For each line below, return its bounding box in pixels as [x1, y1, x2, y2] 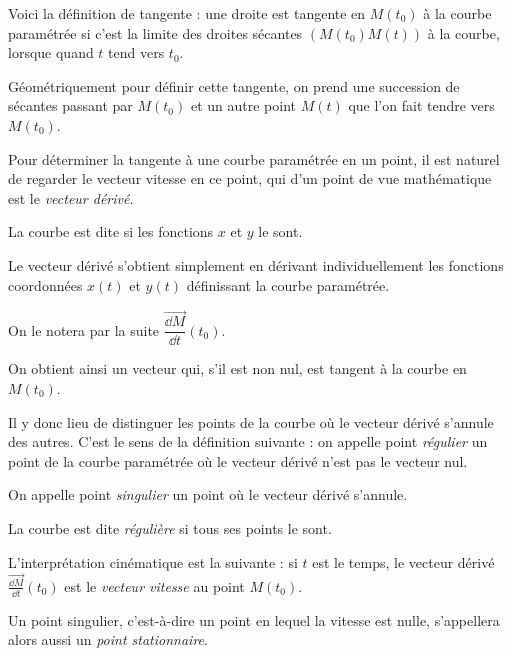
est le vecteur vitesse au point [64, 575, 245, 596]
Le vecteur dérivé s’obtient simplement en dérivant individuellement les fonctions [8, 254, 504, 275]
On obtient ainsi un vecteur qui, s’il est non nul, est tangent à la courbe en [8, 358, 467, 379]
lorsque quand [8, 42, 94, 63]
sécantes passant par [8, 95, 133, 116]
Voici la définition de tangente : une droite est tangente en [8, 3, 366, 23]
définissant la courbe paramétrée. [186, 274, 390, 295]
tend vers [108, 42, 165, 63]
